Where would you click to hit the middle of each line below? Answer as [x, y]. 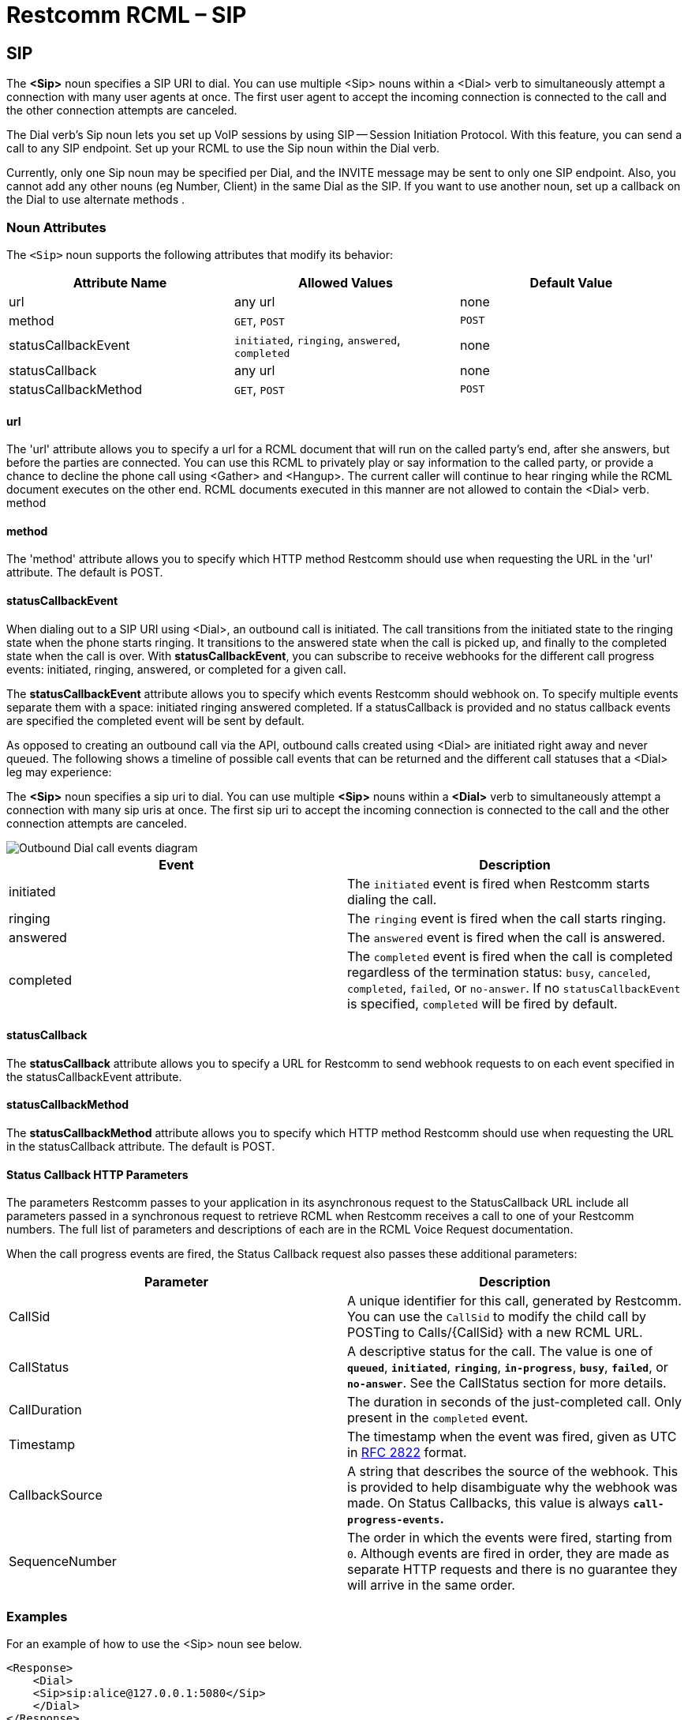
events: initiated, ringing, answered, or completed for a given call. [176, 669]
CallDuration [45, 1410]
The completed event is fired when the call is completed [510, 956]
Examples [37, 1616]
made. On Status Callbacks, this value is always [488, 1503]
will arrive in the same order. [431, 1585]
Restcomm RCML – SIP [127, 15]
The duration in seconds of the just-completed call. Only [514, 1402]
